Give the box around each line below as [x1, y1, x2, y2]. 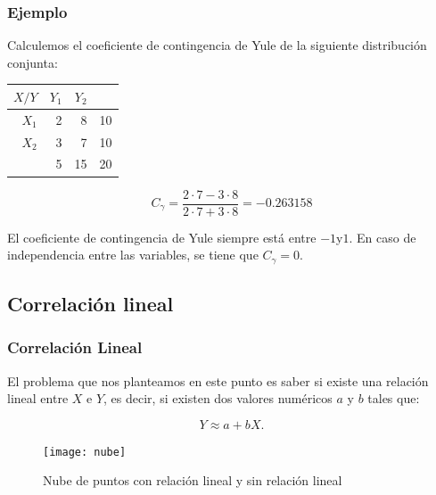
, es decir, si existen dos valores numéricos [103, 389, 333, 408]
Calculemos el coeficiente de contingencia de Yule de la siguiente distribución [7, 36, 427, 54]
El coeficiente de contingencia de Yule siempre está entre [7, 227, 317, 246]
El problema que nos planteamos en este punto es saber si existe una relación [7, 371, 429, 390]
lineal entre [7, 389, 69, 408]
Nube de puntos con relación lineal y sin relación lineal [43, 471, 342, 490]
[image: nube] [43, 445, 127, 458]
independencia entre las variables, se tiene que [7, 245, 259, 264]
